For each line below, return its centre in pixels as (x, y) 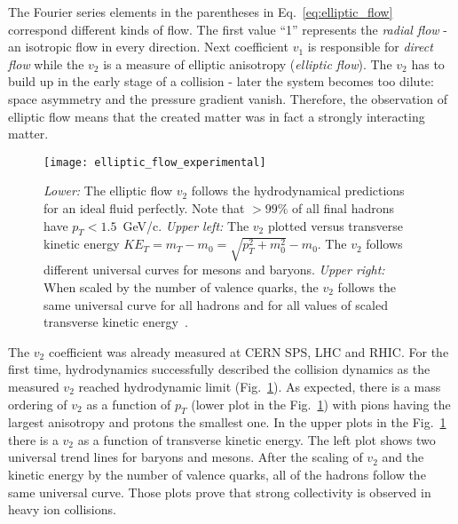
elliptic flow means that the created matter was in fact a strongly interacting (217, 116)
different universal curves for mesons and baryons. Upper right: (214, 270)
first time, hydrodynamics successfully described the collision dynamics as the (219, 369)
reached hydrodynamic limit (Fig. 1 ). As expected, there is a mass (260, 386)
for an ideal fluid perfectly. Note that (144, 208)
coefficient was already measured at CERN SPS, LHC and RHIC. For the (249, 351)
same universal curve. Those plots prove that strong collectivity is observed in (220, 492)
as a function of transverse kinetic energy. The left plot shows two (257, 439)
